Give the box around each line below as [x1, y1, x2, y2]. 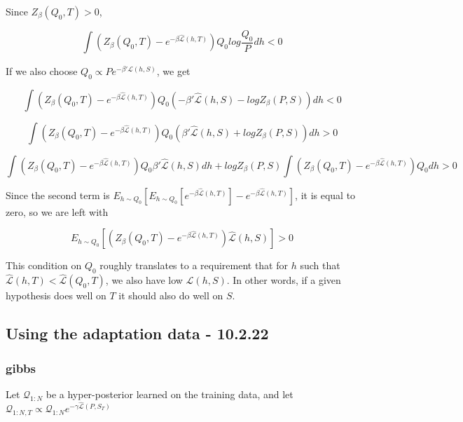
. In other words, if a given [226, 273, 341, 287]
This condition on [6, 258, 82, 273]
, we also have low [105, 273, 183, 287]
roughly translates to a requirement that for [99, 258, 289, 273]
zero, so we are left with [6, 204, 109, 219]
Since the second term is [6, 187, 110, 202]
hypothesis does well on [6, 288, 106, 303]
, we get [156, 63, 191, 78]
